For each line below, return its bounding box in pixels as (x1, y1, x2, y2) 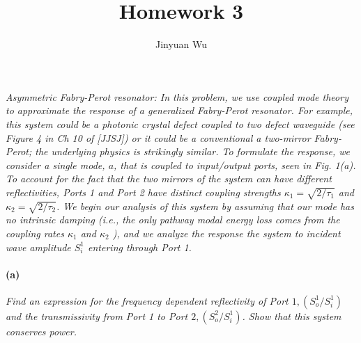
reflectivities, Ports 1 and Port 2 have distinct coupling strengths (6, 184, 281, 199)
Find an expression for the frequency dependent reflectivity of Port (6, 293, 289, 308)
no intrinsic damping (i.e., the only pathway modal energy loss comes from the (6, 212, 340, 227)
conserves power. (6, 324, 77, 338)
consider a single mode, (6, 157, 105, 172)
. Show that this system (242, 308, 341, 323)
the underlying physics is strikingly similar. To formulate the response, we (35, 144, 351, 159)
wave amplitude (6, 239, 71, 254)
